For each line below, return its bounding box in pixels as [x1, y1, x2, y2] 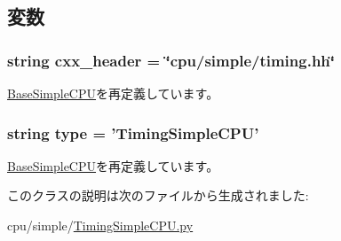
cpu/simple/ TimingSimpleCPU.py [7, 216, 194, 234]
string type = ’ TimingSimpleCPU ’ [7, 121, 259, 144]
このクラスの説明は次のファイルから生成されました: [7, 186, 309, 205]
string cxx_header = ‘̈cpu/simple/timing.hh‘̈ [7, 49, 336, 71]
